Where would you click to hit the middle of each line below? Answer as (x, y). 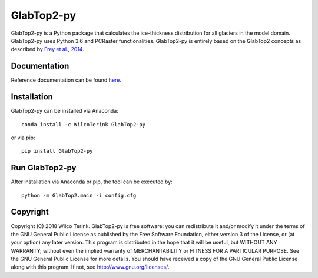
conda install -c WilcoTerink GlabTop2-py (84, 124)
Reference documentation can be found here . (66, 80)
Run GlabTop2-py (44, 168)
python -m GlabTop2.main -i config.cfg (79, 195)
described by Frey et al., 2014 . (48, 49)
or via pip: (23, 138)
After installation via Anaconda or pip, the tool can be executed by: (92, 182)
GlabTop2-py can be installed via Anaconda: (65, 111)
